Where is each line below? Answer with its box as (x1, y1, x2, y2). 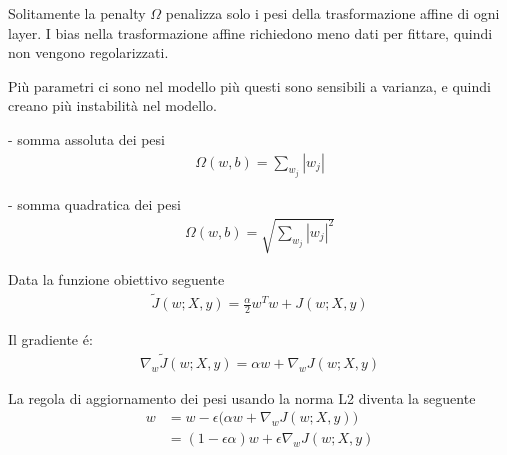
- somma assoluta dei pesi (8, 128, 165, 149)
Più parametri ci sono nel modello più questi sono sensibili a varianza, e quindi (8, 75, 491, 96)
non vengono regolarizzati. (8, 42, 169, 63)
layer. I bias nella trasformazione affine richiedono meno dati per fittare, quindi (8, 22, 493, 43)
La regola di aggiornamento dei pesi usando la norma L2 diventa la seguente (8, 387, 476, 408)
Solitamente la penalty (8, 3, 146, 23)
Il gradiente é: (8, 328, 93, 349)
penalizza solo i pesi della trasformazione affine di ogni (165, 3, 500, 23)
